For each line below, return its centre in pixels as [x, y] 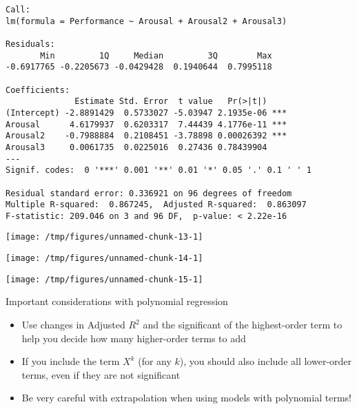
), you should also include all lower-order [266, 361]
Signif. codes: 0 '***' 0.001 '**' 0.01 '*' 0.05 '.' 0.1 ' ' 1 [159, 170]
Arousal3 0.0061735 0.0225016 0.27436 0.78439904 [136, 147]
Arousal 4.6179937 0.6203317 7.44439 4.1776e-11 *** [146, 124]
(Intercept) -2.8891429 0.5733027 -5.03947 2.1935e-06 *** [146, 113]
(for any [155, 361]
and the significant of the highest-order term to [243, 325]
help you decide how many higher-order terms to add [134, 338]
